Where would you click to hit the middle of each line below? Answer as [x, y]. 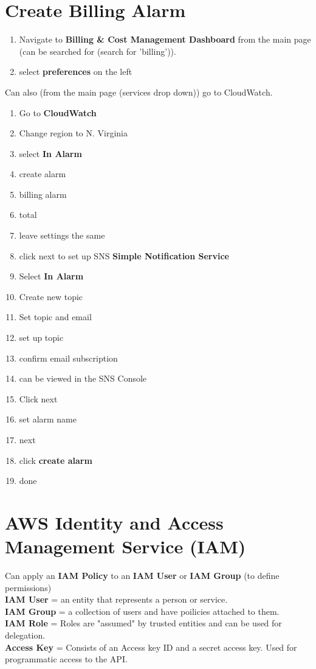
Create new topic [51, 296]
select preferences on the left [76, 72]
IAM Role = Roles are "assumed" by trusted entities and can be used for [143, 623]
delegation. [25, 635]
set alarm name [48, 419]
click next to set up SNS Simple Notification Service [124, 255]
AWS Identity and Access [114, 522]
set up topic [41, 338]
